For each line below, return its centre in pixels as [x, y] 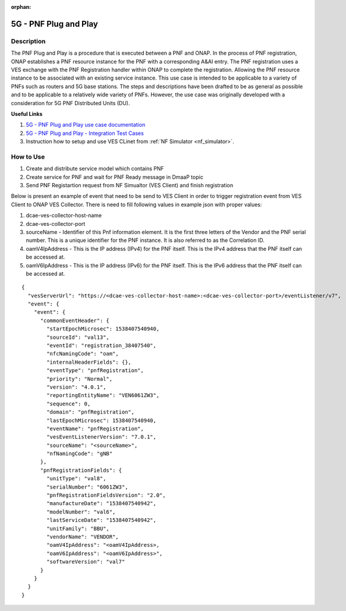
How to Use [28, 156]
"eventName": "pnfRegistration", [95, 429]
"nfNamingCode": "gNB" [80, 454]
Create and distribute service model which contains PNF [95, 169]
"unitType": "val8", [76, 479]
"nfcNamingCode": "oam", [83, 354]
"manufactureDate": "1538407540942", [102, 503]
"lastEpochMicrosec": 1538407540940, [102, 420]
